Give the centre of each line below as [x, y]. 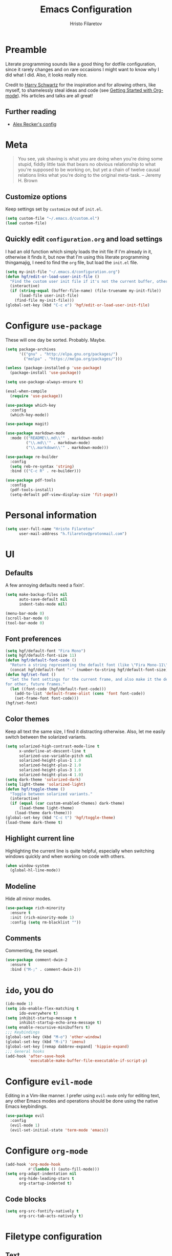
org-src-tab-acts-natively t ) [51, 1216]
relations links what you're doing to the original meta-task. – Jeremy [89, 175]
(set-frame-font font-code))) [47, 698]
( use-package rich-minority [35, 908]
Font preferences [33, 639]
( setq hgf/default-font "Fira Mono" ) [46, 651]
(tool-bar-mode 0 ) [25, 623]
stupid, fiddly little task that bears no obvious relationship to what [87, 164]
